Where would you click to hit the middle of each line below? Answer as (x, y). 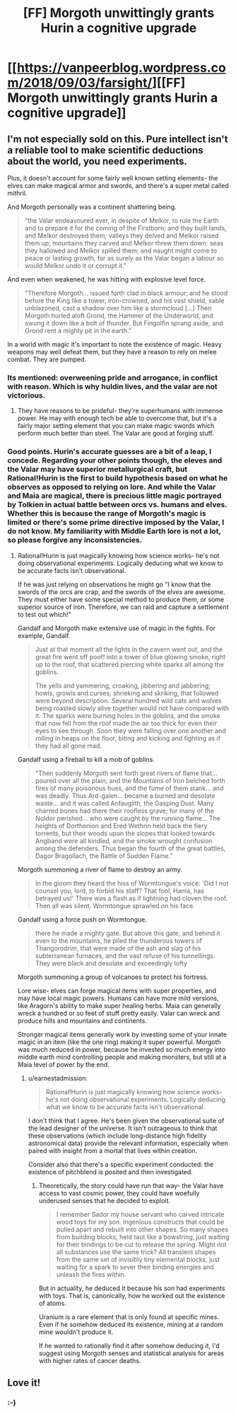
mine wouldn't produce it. (76, 1332)
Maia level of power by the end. (63, 1064)
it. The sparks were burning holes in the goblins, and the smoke (128, 715)
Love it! (24, 1383)
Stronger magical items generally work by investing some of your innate (122, 1034)
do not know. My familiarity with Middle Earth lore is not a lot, (114, 531)
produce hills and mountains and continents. (82, 1021)
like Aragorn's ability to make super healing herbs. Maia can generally (119, 1005)
